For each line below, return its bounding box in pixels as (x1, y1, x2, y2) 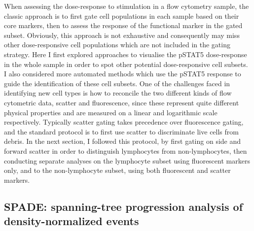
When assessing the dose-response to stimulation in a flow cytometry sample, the (4, 1, 249, 11)
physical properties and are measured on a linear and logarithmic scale (4, 107, 218, 117)
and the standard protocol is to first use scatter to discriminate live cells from (4, 126, 239, 136)
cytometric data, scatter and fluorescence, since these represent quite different (4, 97, 239, 107)
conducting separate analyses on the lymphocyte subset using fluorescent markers (4, 155, 250, 165)
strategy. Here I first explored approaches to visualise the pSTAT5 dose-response (4, 49, 247, 59)
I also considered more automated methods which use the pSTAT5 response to (4, 68, 241, 79)
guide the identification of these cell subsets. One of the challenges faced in (4, 78, 230, 88)
